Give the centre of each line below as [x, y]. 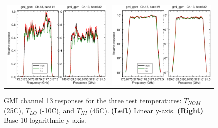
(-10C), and [57, 110]
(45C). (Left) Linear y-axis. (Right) [146, 110]
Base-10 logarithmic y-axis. [45, 120]
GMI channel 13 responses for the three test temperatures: [93, 100]
